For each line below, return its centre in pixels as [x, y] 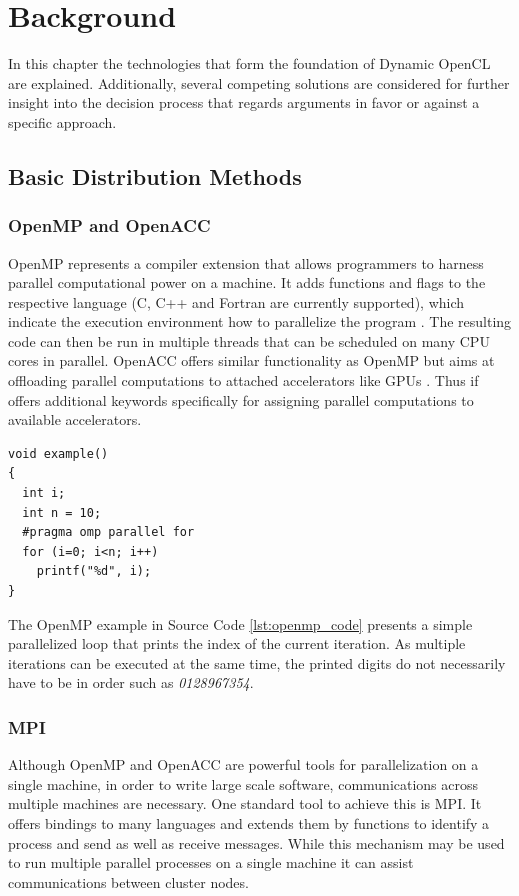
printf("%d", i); [94, 571]
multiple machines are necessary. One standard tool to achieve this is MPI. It [245, 803]
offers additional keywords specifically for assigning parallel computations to [241, 399]
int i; [44, 493]
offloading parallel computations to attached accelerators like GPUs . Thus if [243, 380]
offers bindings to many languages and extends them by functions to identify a [249, 822]
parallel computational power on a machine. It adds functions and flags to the [247, 282]
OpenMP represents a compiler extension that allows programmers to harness [246, 262]
